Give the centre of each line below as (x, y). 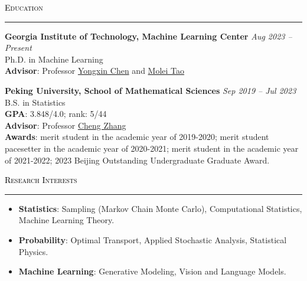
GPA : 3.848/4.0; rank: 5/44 (56, 114)
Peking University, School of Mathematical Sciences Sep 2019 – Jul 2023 (151, 90)
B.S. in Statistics (35, 102)
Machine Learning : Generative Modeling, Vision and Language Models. (152, 271)
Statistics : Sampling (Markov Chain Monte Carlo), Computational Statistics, (160, 208)
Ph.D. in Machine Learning (54, 59)
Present (18, 48)
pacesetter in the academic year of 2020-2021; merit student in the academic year (152, 148)
